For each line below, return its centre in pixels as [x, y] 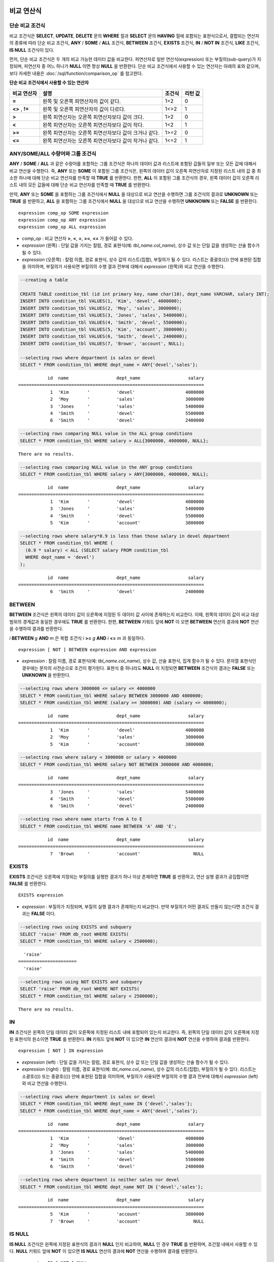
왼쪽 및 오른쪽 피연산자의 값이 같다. [82, 101]
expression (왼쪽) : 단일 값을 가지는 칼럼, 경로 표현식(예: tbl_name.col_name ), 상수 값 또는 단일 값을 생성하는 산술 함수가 [141, 245]
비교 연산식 [25, 11]
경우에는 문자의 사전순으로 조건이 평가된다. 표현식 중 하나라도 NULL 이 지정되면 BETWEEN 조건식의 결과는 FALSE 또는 [139, 668]
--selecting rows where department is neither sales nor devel [100, 1180]
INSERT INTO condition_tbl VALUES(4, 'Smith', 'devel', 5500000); [104, 322]
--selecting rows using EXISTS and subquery [76, 927]
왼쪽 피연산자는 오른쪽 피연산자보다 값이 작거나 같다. [101, 140]
